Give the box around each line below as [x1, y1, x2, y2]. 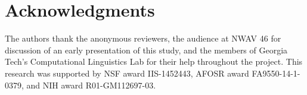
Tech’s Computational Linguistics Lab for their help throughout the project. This [5, 55, 303, 68]
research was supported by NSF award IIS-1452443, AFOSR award [5, 66, 249, 79]
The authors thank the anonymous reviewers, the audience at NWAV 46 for [5, 32, 281, 45]
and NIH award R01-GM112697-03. [26, 78, 156, 91]
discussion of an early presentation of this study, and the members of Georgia [5, 43, 288, 56]
